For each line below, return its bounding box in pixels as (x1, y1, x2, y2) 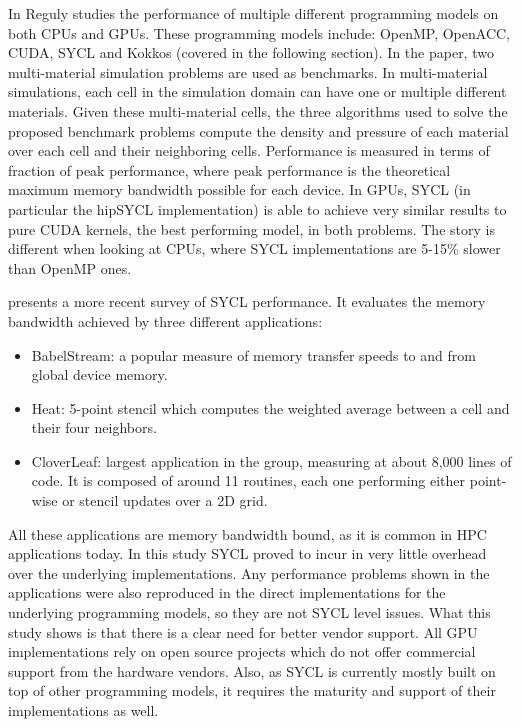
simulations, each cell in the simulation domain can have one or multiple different (8, 81, 507, 102)
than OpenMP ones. (8, 257, 132, 278)
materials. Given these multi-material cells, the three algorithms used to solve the (8, 100, 508, 121)
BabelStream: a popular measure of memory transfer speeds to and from (31, 344, 476, 365)
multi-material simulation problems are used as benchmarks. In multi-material (8, 61, 488, 82)
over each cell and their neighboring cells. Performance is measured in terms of (8, 140, 490, 161)
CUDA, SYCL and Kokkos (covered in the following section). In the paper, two (8, 42, 494, 63)
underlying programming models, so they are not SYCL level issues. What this (8, 602, 491, 623)
